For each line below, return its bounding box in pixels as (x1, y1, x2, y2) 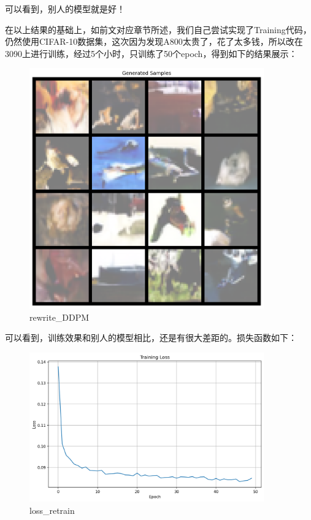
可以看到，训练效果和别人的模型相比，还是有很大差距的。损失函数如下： (5, 331, 297, 344)
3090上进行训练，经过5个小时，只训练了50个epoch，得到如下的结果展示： (5, 47, 298, 59)
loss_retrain (29, 504, 75, 516)
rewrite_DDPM (29, 310, 90, 323)
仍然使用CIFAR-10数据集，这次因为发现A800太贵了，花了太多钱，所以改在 (5, 35, 303, 48)
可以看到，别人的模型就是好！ (5, 2, 125, 15)
